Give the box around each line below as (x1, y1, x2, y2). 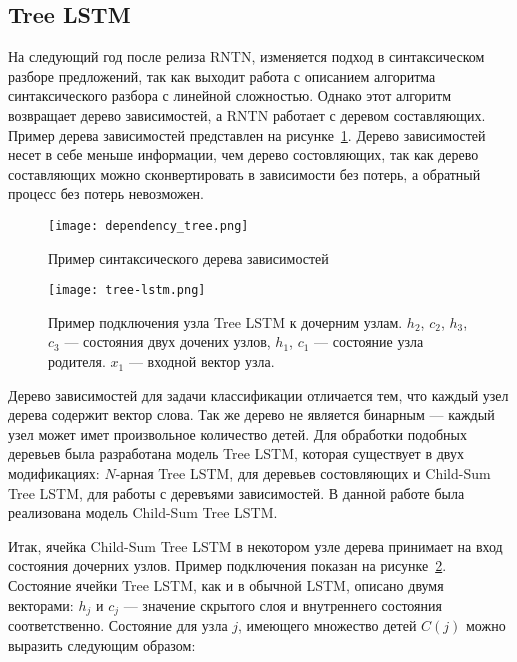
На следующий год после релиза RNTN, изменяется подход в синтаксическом (8, 46, 485, 67)
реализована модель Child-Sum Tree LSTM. (8, 502, 278, 523)
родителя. (48, 351, 106, 372)
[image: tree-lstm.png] (48, 283, 206, 298)
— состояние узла (314, 331, 424, 352)
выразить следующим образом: (8, 634, 196, 655)
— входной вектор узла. (128, 351, 275, 372)
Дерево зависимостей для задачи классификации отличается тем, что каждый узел (8, 384, 509, 405)
